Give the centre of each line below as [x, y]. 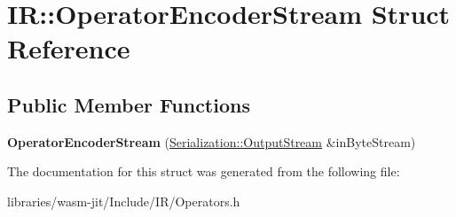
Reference [69, 48]
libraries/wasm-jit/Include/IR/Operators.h [124, 201]
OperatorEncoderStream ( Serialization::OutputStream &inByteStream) [212, 141]
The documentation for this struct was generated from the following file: [204, 171]
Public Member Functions [129, 104]
